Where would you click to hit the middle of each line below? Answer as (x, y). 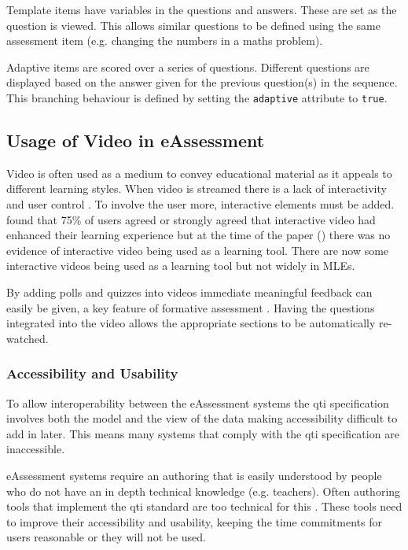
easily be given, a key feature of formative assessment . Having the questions (191, 307)
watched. (28, 338)
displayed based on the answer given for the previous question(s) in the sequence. (202, 82)
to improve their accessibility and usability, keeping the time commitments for (194, 521)
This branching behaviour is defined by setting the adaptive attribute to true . (197, 97)
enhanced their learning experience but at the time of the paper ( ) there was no (198, 235)
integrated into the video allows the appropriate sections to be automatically (191, 323)
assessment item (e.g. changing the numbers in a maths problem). (165, 41)
